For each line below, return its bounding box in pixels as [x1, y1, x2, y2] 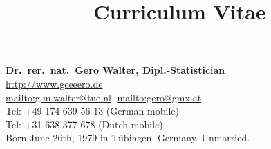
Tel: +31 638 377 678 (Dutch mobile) [6, 117, 163, 131]
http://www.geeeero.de [6, 76, 103, 90]
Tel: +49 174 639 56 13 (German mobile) [6, 103, 179, 118]
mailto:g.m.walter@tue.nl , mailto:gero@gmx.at [6, 90, 202, 104]
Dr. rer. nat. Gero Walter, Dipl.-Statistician [6, 63, 225, 77]
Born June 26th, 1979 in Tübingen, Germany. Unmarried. [6, 130, 250, 145]
